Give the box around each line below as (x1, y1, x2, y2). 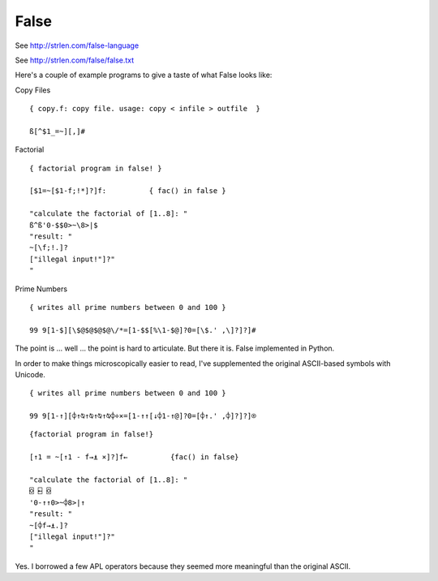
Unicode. (15, 369, 46, 379)
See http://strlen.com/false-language (15, 41, 140, 50)
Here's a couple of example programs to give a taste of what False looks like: (15, 70, 273, 80)
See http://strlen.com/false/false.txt (15, 55, 135, 65)
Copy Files (15, 85, 51, 95)
